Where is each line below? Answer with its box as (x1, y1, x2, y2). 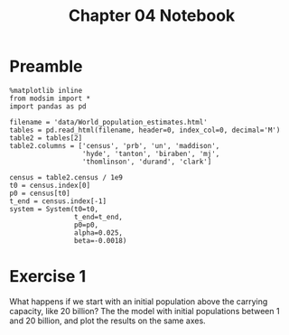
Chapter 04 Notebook (68, 5, 236, 26)
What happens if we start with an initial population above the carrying (9, 295, 268, 307)
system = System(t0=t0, (9, 204, 99, 213)
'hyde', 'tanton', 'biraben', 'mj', (81, 149, 220, 158)
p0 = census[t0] (9, 189, 70, 198)
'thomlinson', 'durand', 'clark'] (81, 157, 212, 166)
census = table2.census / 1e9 (9, 172, 124, 181)
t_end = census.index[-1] (9, 196, 107, 206)
